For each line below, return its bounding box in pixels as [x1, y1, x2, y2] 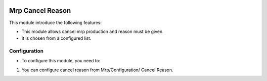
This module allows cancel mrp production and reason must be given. [21, 28, 164, 34]
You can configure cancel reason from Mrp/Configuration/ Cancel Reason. [21, 67, 173, 73]
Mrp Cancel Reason [9, 6, 71, 15]
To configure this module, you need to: [21, 58, 101, 64]
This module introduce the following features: [9, 20, 102, 26]
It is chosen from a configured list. [21, 35, 91, 41]
